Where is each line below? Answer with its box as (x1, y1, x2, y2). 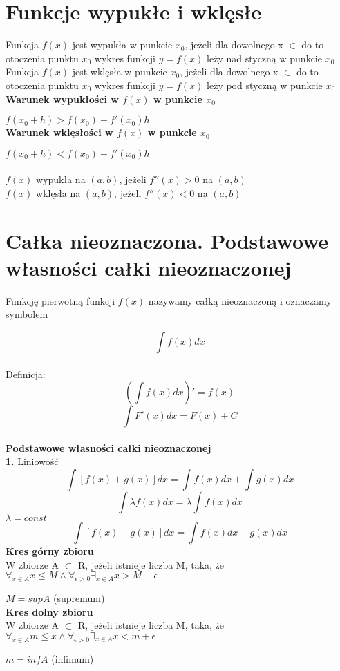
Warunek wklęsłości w (6, 125, 113, 140)
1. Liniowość (6, 454, 59, 469)
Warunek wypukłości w (6, 91, 119, 106)
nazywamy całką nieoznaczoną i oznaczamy (148, 293, 332, 308)
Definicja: (6, 366, 46, 381)
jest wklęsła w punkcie (72, 64, 167, 79)
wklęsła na (36, 185, 81, 200)
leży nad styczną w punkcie (207, 50, 322, 65)
